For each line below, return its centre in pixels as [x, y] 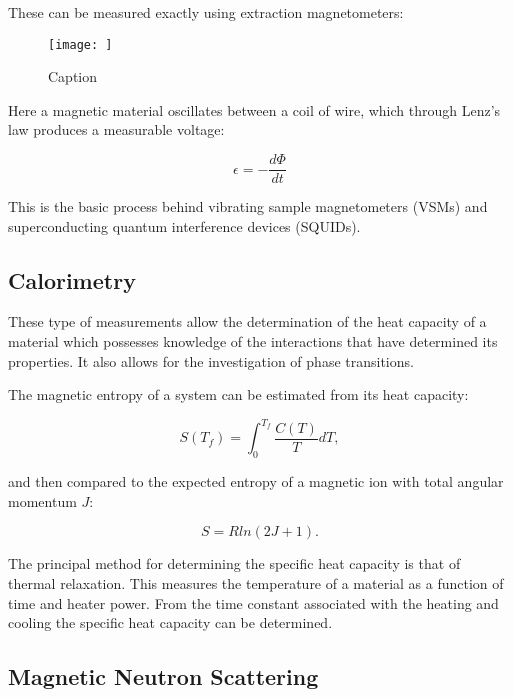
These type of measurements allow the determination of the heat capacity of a [247, 321]
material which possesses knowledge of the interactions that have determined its [253, 341]
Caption [73, 76]
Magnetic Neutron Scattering [163, 676]
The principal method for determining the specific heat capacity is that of [234, 563]
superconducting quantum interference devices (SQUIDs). [184, 225]
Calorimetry [72, 279]
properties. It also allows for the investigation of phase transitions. [211, 360]
